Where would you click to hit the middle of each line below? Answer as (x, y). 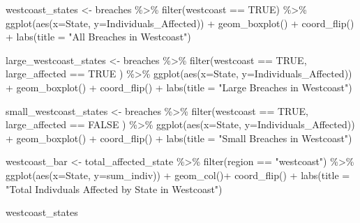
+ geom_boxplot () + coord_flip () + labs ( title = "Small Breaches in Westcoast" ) (179, 138)
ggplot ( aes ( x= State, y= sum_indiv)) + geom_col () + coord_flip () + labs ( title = (178, 175)
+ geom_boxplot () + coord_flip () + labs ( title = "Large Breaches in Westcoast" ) (179, 87)
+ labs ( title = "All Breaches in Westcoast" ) (98, 37)
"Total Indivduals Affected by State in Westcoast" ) (114, 189)
